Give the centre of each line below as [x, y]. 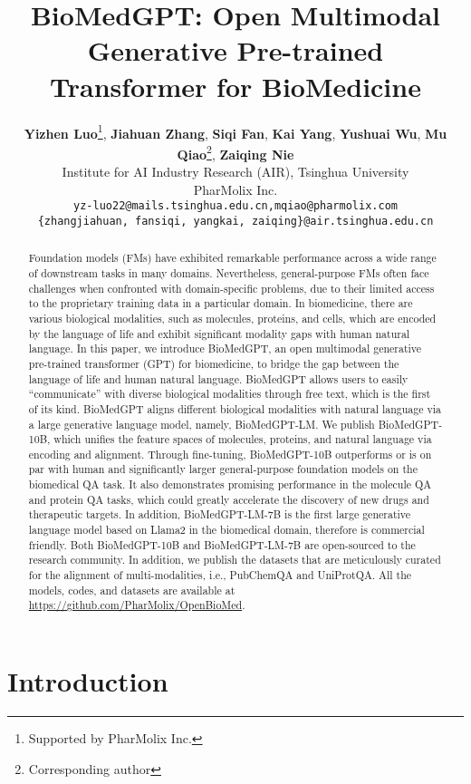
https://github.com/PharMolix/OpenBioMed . [137, 605]
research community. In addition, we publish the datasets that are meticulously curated [235, 560]
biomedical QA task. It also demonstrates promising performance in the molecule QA [230, 484]
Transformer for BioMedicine [235, 86]
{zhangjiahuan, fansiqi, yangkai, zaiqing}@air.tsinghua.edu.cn [235, 221]
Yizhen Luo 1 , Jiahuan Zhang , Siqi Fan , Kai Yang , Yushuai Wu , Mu [235, 131]
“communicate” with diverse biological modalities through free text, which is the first [230, 394]
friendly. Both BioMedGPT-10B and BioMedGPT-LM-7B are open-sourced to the [222, 544]
